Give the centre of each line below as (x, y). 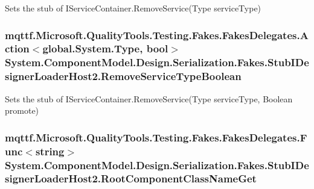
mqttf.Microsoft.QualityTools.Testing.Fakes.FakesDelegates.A (157, 35)
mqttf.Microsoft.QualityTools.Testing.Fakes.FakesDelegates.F (156, 137)
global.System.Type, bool (105, 48)
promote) (22, 110)
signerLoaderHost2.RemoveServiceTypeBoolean (123, 76)
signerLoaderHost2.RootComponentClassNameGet (131, 178)
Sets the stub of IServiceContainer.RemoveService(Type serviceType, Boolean (149, 98)
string (50, 151)
